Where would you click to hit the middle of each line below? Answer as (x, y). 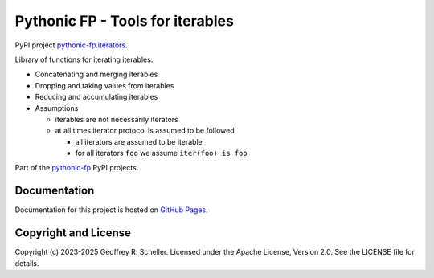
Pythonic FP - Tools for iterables (125, 21)
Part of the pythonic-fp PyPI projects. (77, 168)
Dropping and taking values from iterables (104, 85)
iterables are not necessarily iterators (117, 119)
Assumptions (57, 108)
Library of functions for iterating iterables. (84, 59)
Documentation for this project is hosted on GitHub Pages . (111, 210)
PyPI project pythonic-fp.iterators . (71, 45)
